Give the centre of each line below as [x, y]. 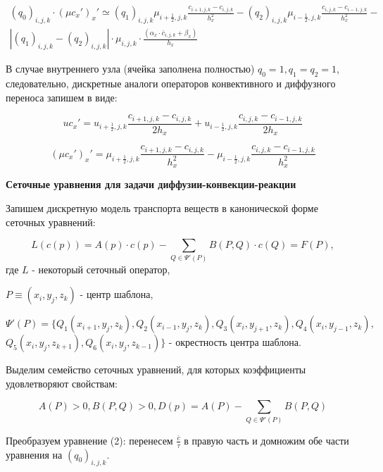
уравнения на [34, 454]
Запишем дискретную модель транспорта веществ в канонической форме [162, 207]
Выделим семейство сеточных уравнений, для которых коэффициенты [156, 369]
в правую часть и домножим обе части [266, 440]
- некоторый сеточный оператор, [101, 269]
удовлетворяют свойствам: [62, 383]
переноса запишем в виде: [62, 97]
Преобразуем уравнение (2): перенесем [89, 440]
